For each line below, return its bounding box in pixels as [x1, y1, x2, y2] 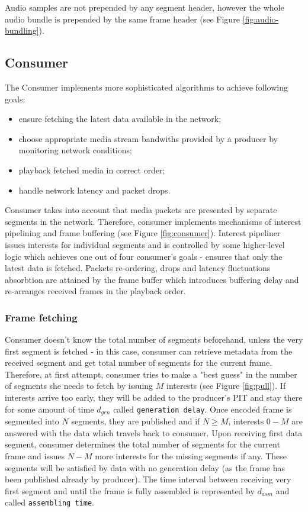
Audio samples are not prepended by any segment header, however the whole [5, 1, 284, 13]
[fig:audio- [242, 12, 279, 25]
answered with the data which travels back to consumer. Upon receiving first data [5, 426, 303, 439]
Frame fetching [5, 310, 78, 324]
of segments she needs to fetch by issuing [5, 379, 153, 392]
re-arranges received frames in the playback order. [5, 285, 186, 297]
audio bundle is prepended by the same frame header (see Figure [5, 12, 240, 25]
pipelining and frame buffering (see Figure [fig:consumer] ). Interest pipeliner [5, 227, 281, 239]
